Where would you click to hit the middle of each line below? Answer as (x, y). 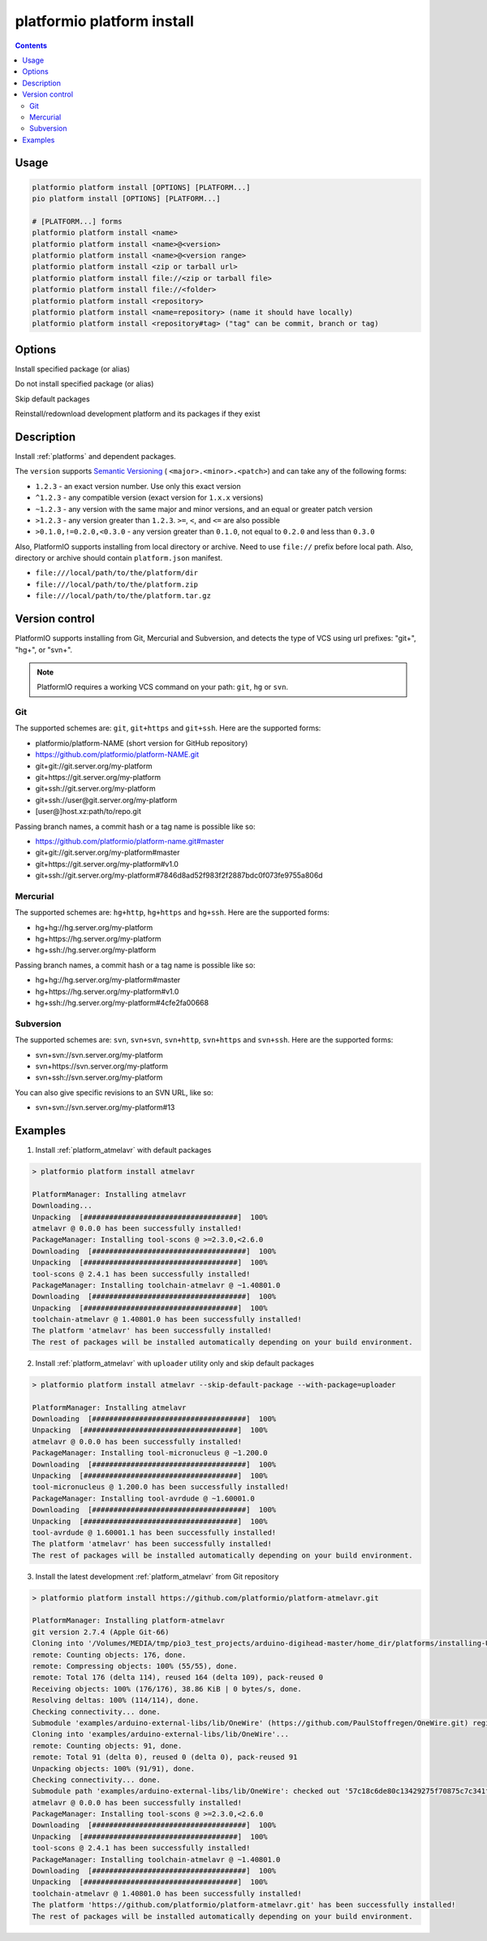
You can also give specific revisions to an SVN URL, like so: (114, 1092)
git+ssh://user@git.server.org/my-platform (106, 799)
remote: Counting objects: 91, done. (107, 1746)
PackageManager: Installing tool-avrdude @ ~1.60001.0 (143, 1498)
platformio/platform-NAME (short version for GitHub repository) (142, 743)
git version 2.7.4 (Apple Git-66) (101, 1632)
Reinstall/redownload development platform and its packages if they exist (138, 414)
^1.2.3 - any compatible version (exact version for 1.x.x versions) (149, 498)
